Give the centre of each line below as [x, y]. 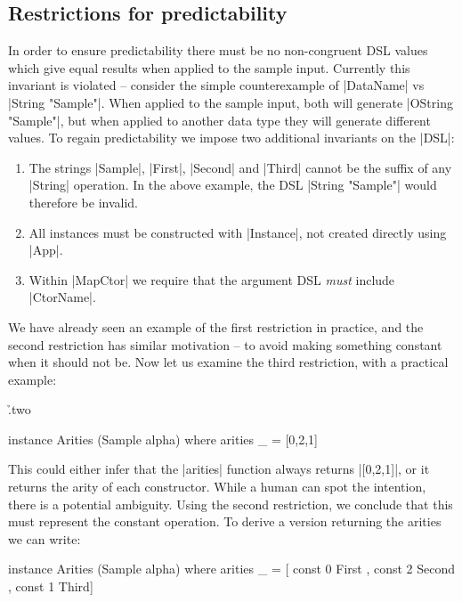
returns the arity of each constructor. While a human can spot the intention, [217, 487]
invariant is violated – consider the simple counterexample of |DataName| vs [216, 85]
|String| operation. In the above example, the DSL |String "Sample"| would [233, 185]
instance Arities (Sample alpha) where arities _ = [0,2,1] [163, 439]
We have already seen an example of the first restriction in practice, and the [216, 326]
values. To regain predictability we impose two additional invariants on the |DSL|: [231, 138]
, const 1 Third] [51, 586]
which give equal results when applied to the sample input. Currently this [209, 67]
